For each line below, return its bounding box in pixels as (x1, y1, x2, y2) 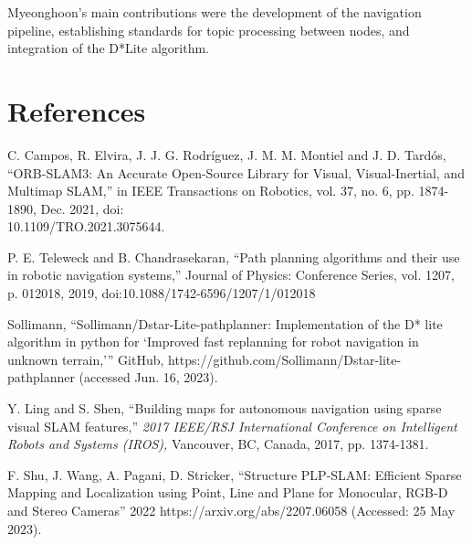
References (7, 91, 146, 129)
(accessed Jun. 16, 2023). (79, 368, 218, 387)
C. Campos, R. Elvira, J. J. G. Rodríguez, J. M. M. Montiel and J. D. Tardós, (7, 144, 446, 164)
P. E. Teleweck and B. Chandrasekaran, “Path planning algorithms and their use (7, 247, 460, 266)
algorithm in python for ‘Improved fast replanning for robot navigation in (7, 332, 419, 351)
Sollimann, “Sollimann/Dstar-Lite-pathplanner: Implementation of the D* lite (7, 314, 443, 333)
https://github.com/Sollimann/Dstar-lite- (168, 349, 402, 369)
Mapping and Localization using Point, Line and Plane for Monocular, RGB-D (7, 483, 448, 502)
